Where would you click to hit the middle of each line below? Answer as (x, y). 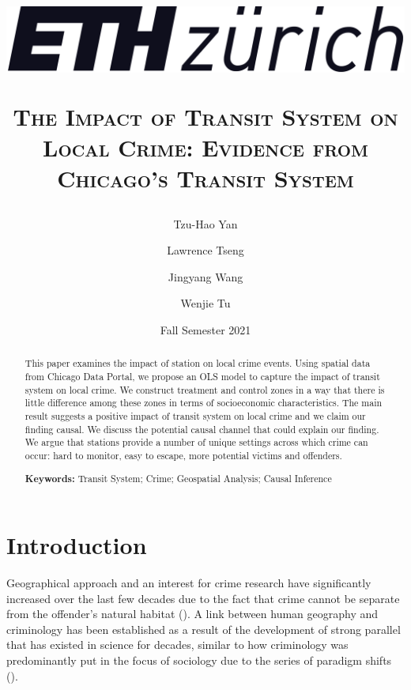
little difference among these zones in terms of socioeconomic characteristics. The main (204, 403)
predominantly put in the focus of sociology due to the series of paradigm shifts (199, 660)
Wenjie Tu (205, 303)
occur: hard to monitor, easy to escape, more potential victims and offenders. (183, 455)
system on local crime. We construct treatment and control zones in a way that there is (205, 389)
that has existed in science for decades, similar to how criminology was (177, 645)
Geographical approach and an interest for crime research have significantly (189, 583)
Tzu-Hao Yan (205, 223)
